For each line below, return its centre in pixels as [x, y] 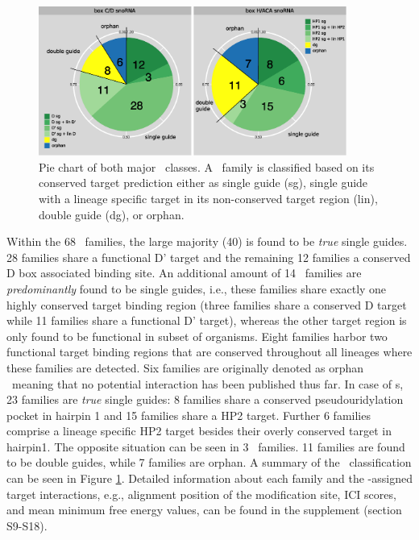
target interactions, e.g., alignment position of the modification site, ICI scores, [201, 494]
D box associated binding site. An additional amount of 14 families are [184, 273]
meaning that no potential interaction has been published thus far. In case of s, [207, 383]
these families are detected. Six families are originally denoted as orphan [185, 367]
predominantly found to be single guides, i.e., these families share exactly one [197, 288]
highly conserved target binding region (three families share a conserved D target [207, 304]
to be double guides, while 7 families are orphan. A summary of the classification [209, 462]
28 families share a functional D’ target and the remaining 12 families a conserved [209, 257]
